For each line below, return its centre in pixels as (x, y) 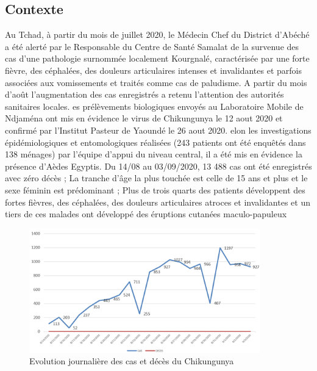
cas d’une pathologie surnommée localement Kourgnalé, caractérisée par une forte (157, 58)
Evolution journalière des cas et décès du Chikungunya (132, 361)
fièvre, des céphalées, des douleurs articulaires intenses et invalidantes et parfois (153, 70)
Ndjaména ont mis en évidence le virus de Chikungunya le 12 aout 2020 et (144, 118)
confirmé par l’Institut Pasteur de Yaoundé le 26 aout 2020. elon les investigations (158, 130)
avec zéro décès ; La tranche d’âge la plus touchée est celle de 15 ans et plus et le (156, 178)
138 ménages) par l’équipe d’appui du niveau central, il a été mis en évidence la (154, 154)
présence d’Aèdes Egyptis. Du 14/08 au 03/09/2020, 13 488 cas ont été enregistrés (158, 166)
